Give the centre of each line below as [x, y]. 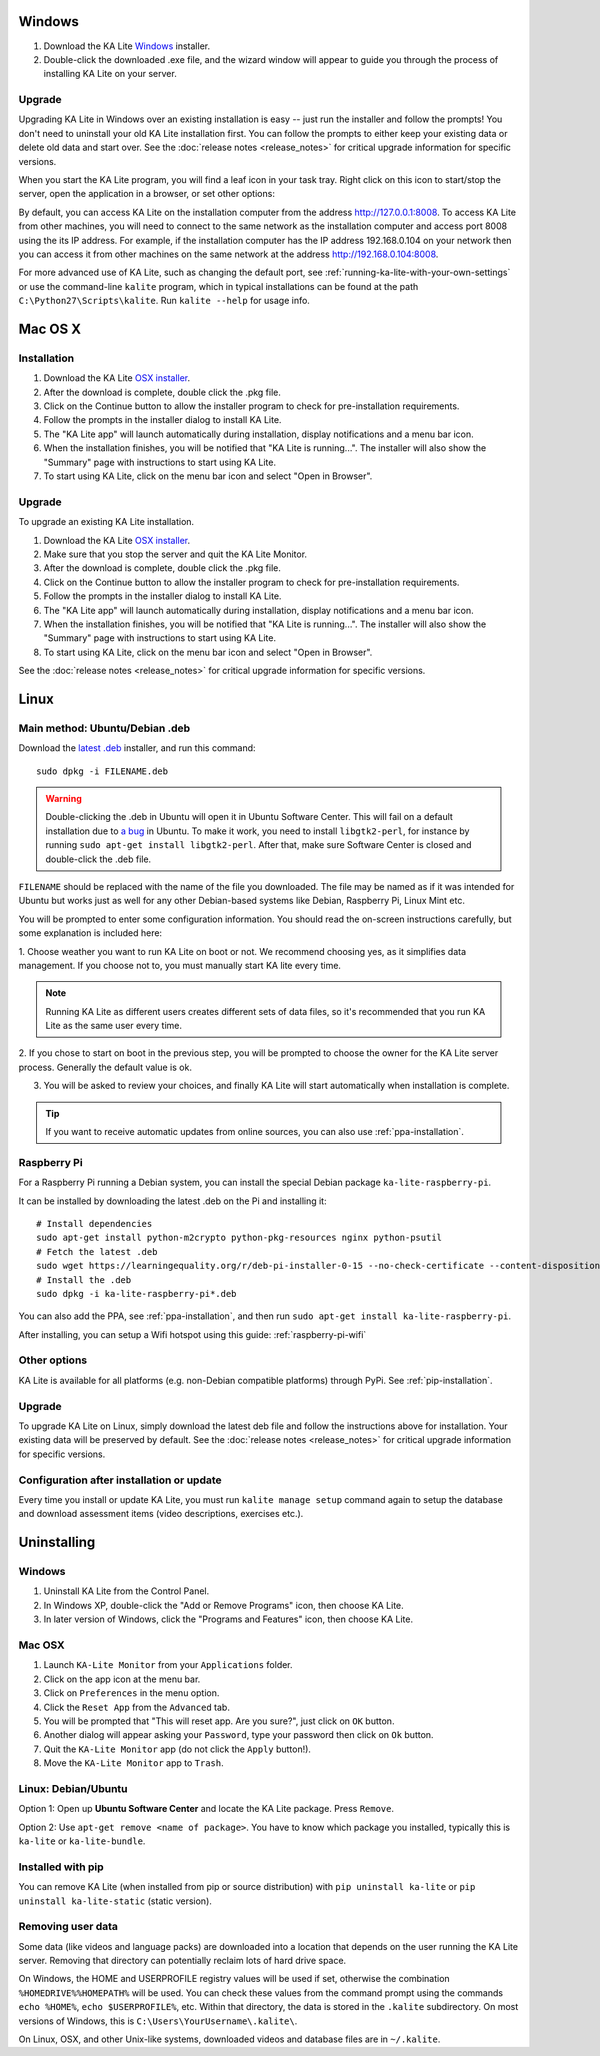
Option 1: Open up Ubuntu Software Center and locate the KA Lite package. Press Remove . [206, 1809]
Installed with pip [61, 1867]
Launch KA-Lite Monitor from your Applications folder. [168, 1665]
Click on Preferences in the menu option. [131, 1693]
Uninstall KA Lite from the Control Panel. [126, 1591]
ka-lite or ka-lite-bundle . [82, 1841]
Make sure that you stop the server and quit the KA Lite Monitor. [175, 554]
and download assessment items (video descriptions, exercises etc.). [161, 1514]
